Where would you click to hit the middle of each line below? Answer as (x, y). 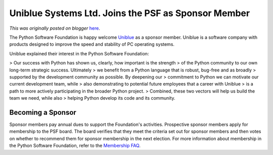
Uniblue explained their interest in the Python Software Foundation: (79, 53)
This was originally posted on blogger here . (55, 28)
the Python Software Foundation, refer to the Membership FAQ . (75, 145)
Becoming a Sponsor (43, 112)
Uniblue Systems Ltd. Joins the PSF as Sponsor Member (130, 13)
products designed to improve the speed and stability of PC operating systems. (92, 44)
